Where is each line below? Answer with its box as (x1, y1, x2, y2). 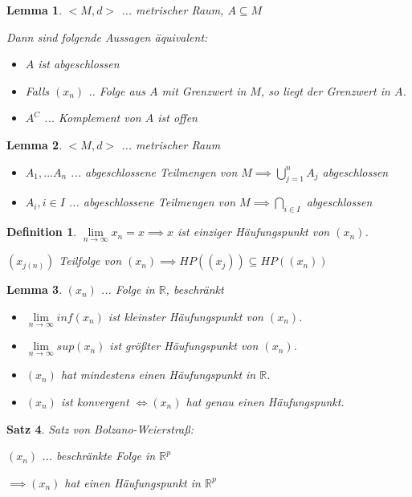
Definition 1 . (6, 223, 77, 240)
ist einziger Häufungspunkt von (177, 223, 330, 240)
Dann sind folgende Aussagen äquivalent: (6, 28, 208, 45)
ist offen (157, 109, 198, 126)
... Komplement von (44, 109, 141, 126)
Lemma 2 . (6, 136, 63, 153)
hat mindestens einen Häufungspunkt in (60, 366, 256, 383)
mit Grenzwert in (161, 82, 247, 99)
